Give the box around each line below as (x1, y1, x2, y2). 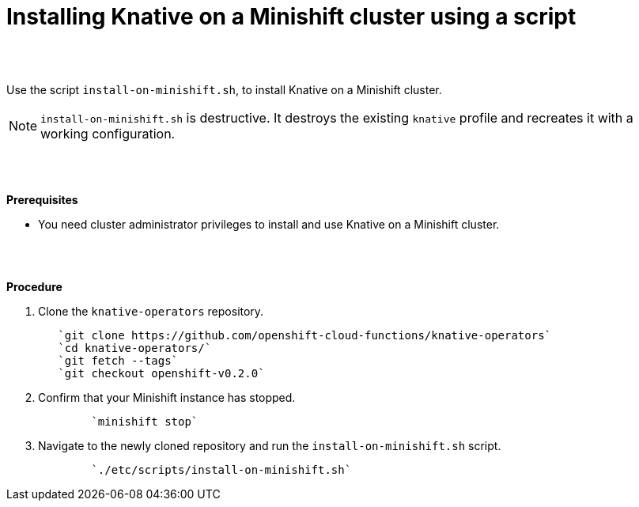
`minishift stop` (91, 414, 199, 428)
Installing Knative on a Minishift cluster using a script (6, 3, 577, 30)
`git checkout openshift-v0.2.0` (58, 366, 265, 380)
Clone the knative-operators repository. (38, 304, 264, 318)
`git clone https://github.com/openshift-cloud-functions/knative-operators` (58, 328, 552, 342)
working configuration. (40, 125, 176, 142)
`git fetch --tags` (58, 354, 179, 367)
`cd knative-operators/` (58, 341, 212, 354)
